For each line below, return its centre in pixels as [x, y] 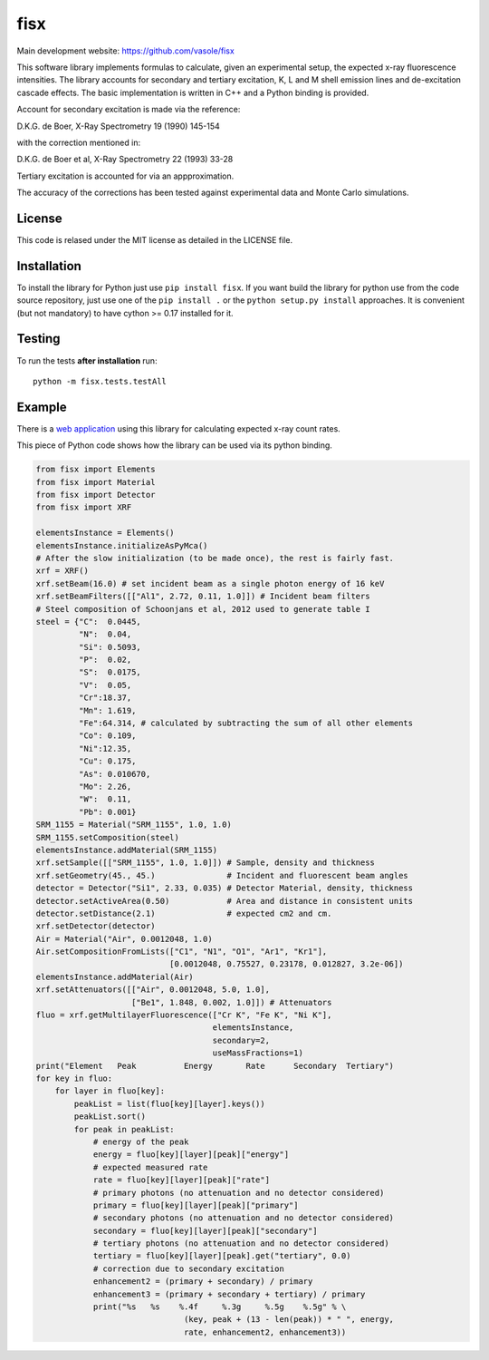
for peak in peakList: [125, 1129]
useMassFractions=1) [258, 1053]
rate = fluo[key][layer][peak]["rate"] [182, 1180]
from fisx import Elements [96, 470]
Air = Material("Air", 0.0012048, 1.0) [124, 939]
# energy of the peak [141, 1141]
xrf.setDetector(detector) [96, 926]
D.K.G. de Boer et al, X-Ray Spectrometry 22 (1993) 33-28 [125, 160]
